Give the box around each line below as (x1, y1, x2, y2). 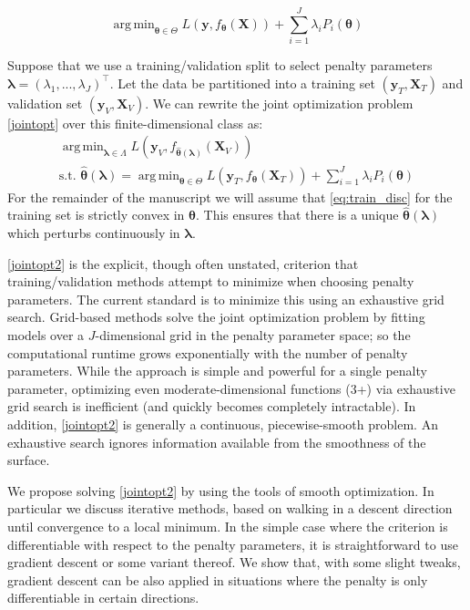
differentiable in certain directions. (7, 588, 199, 607)
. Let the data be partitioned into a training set (109, 73, 375, 92)
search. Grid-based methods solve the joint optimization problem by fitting (7, 307, 425, 326)
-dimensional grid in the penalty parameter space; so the (95, 325, 411, 344)
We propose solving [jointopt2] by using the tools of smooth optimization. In (7, 481, 434, 500)
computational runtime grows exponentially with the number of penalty (7, 343, 408, 362)
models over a (7, 325, 85, 344)
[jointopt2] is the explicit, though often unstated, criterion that (7, 253, 359, 273)
